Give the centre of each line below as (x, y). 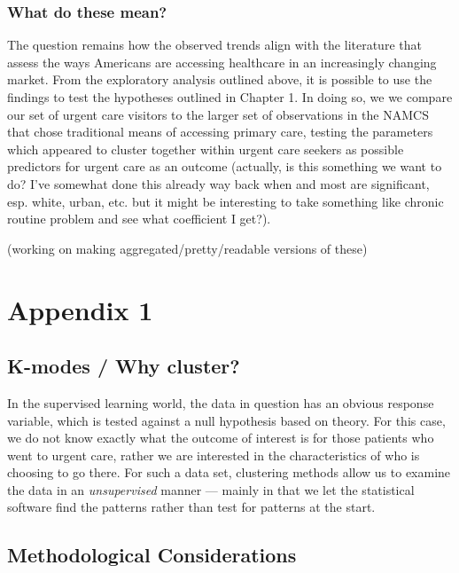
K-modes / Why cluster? (124, 366)
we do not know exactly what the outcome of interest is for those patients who (221, 438)
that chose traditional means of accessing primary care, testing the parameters (220, 132)
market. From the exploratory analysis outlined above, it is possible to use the (220, 79)
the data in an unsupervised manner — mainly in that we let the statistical (211, 489)
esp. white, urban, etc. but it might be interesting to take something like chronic (226, 201)
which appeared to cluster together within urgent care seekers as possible (206, 149)
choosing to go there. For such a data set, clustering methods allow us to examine (229, 472)
